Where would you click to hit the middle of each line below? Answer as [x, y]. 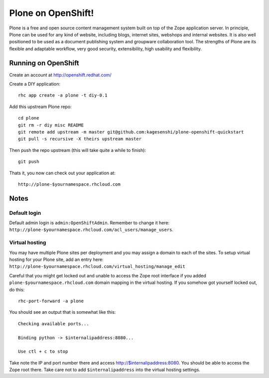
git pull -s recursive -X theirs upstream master [80, 139]
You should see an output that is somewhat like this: [63, 312]
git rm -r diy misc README [51, 125]
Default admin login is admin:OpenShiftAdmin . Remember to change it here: [89, 223]
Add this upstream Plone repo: [40, 107]
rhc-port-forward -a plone [51, 301]
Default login [25, 213]
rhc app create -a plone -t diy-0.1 [63, 95]
